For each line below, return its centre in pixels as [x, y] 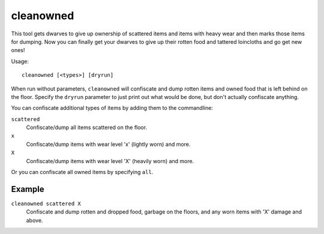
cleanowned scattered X [46, 203]
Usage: [20, 61]
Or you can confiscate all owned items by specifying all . [82, 172]
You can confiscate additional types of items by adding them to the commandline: [112, 108]
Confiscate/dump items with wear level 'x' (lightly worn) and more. [108, 144]
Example [28, 189]
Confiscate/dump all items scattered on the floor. [86, 127]
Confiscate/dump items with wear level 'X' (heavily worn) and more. [110, 161]
